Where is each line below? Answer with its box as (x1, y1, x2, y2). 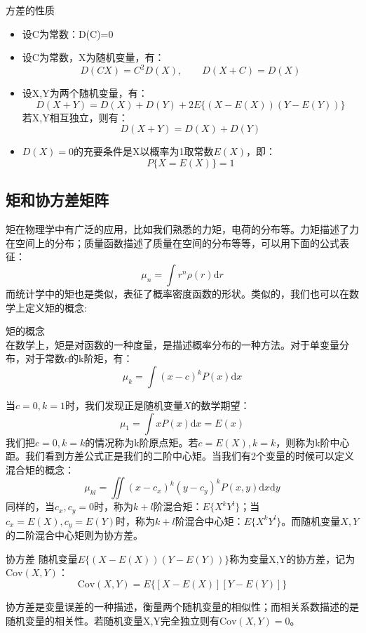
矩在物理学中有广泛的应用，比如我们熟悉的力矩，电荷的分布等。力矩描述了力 (6, 222, 359, 236)
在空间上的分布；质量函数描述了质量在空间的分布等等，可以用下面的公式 (6, 235, 339, 250)
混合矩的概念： (6, 462, 74, 477)
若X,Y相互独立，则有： (22, 109, 128, 124)
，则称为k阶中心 (276, 434, 350, 449)
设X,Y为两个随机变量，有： (22, 86, 148, 100)
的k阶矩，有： (69, 351, 133, 366)
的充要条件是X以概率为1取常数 (74, 144, 214, 159)
